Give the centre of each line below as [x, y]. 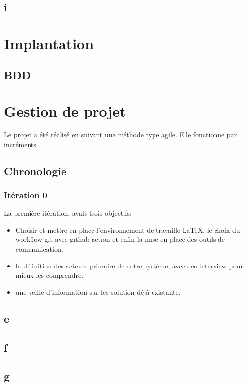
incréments [20, 144]
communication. [39, 249]
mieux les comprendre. [49, 275]
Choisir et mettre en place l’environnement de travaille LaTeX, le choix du [128, 229]
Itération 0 [26, 194]
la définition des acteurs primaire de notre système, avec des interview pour [129, 265]
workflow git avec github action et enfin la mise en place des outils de [120, 239]
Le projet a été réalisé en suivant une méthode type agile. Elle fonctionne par [121, 134]
